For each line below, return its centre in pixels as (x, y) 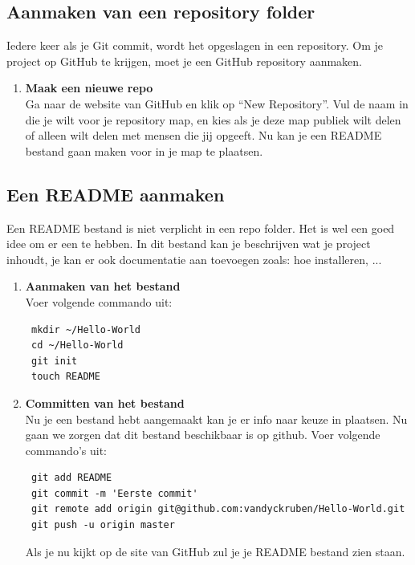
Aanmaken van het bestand (103, 286)
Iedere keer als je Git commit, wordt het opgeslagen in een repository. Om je (195, 45)
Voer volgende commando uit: (99, 301)
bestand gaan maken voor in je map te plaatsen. (144, 150)
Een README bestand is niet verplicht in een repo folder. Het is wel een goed (201, 228)
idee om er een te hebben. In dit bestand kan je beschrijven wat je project (189, 244)
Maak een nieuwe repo (89, 88)
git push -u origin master (103, 525)
